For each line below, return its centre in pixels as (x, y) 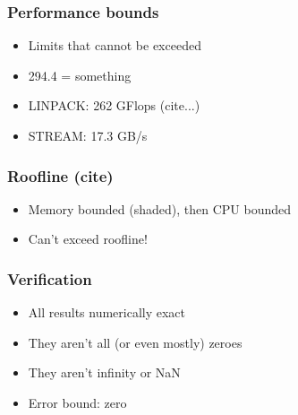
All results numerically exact (107, 312)
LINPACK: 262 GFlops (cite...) (114, 105)
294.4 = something (80, 75)
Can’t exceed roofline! (88, 239)
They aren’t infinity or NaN (104, 372)
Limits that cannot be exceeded (115, 45)
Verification (50, 278)
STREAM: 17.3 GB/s (88, 135)
